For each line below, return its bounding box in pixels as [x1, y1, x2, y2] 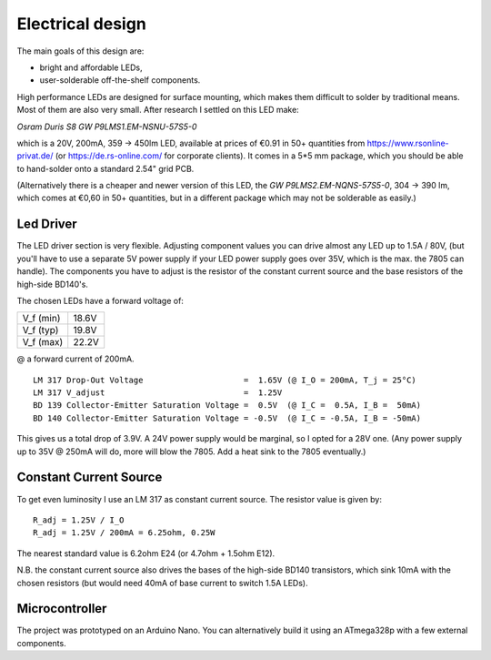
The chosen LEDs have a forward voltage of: [16, 295, 184, 306]
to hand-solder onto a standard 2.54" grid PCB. [16, 163, 195, 174]
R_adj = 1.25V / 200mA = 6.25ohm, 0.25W [33, 528, 215, 538]
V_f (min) [22, 312, 61, 325]
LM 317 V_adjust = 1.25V [33, 388, 283, 398]
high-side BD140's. [16, 279, 88, 289]
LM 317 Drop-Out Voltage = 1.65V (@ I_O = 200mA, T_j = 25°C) [33, 374, 417, 385]
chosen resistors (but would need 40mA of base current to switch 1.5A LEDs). [16, 577, 308, 588]
